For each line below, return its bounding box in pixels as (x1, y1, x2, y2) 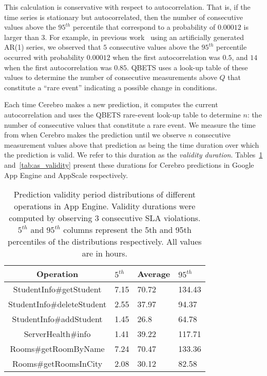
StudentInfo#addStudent (12, 313, 103, 325)
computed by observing (9, 212, 92, 224)
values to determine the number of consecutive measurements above (4, 72, 217, 83)
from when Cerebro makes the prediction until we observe (4, 129, 186, 140)
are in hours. (82, 247, 127, 260)
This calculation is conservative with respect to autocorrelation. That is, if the (4, 2, 251, 12)
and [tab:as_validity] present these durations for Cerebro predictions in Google (4, 159, 254, 170)
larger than (4, 31, 39, 42)
